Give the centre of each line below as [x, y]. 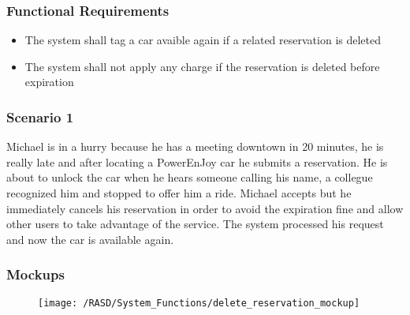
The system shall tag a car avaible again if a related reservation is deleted [203, 40]
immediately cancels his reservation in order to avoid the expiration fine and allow [205, 208]
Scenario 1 [40, 116]
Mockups [35, 274]
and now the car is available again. [90, 239]
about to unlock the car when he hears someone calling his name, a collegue [190, 177]
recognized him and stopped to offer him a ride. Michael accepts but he [179, 193]
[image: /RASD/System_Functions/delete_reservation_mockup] [199, 303]
